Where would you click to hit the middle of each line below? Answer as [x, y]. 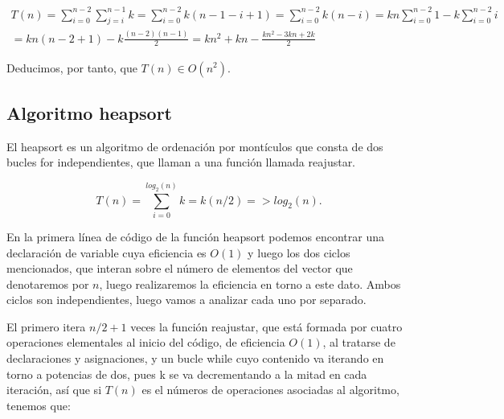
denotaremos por [48, 283]
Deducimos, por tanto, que [72, 67]
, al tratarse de [359, 342]
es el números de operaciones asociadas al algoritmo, [270, 390]
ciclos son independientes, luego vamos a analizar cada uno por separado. [186, 300]
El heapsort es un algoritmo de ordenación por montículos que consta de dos [195, 146]
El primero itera [46, 326]
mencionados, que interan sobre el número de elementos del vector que [180, 268]
